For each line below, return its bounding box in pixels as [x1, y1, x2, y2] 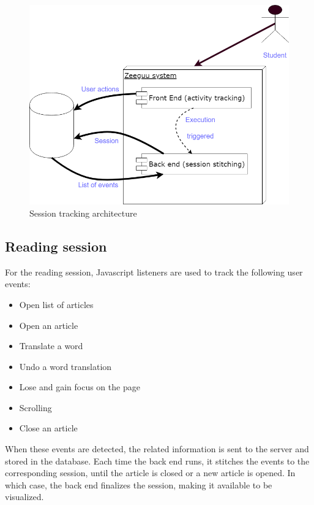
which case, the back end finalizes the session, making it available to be [5, 478, 272, 491]
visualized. [5, 490, 44, 503]
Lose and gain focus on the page [19, 380, 140, 393]
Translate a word [19, 339, 83, 352]
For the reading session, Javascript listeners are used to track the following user [5, 265, 303, 278]
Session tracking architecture [29, 206, 137, 219]
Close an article [19, 422, 78, 434]
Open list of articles [19, 298, 94, 310]
